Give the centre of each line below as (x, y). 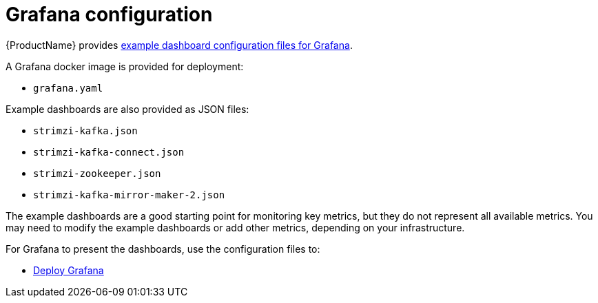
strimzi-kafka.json (85, 130)
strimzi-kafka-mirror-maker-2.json (129, 195)
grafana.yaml (68, 88)
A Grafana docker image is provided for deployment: (125, 66)
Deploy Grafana (69, 270)
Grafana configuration (109, 14)
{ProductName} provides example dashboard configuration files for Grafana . (179, 45)
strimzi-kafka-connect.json (109, 152)
